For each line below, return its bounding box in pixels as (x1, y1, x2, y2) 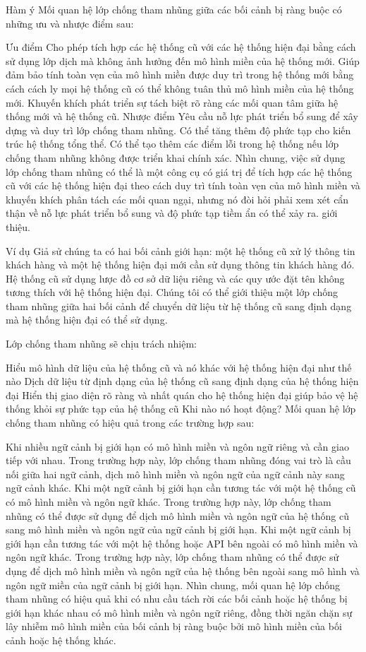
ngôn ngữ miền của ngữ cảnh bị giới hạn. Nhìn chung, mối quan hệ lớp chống (6, 577, 341, 592)
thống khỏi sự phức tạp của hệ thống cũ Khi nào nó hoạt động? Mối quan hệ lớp (6, 401, 356, 416)
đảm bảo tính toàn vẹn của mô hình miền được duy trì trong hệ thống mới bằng (6, 67, 354, 82)
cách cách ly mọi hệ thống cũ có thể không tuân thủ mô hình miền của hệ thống (6, 81, 354, 95)
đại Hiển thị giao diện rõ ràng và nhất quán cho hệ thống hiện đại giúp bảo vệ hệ (6, 387, 358, 402)
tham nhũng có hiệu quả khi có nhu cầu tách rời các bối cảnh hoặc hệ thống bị (6, 591, 348, 606)
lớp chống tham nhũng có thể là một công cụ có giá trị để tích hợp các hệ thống (6, 164, 353, 179)
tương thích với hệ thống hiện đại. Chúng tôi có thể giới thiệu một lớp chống (6, 285, 338, 300)
